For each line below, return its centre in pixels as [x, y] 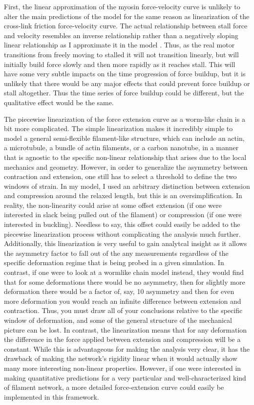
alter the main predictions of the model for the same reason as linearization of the [127, 16]
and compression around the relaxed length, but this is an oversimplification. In [123, 195]
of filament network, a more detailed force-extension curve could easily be [114, 387]
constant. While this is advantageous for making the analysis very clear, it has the [127, 349]
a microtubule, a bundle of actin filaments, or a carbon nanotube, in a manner [121, 147]
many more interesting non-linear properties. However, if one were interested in [123, 368]
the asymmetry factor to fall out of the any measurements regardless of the [116, 253]
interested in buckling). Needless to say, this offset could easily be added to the [122, 224]
